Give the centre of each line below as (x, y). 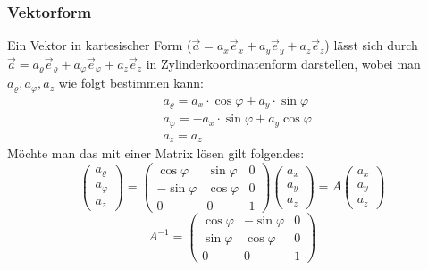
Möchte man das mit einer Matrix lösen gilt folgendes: (156, 153)
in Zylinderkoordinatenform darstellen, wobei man (283, 63)
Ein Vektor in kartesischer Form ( (100, 45)
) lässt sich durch (371, 45)
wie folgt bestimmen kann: (131, 83)
